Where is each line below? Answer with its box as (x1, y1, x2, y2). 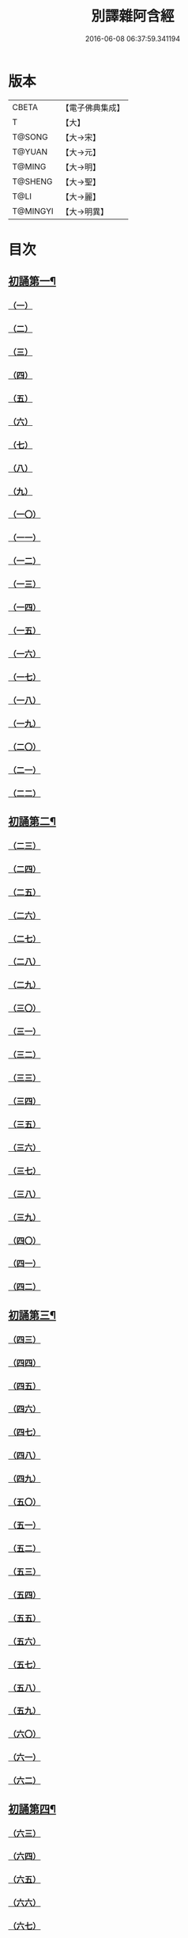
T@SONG (12, 131, 49, 142)
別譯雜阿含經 (90, 7, 175, 25)
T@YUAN (12, 146, 48, 157)
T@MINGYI (12, 205, 54, 216)
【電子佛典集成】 (61, 102, 125, 113)
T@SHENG (12, 176, 53, 187)
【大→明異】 (61, 206, 109, 217)
